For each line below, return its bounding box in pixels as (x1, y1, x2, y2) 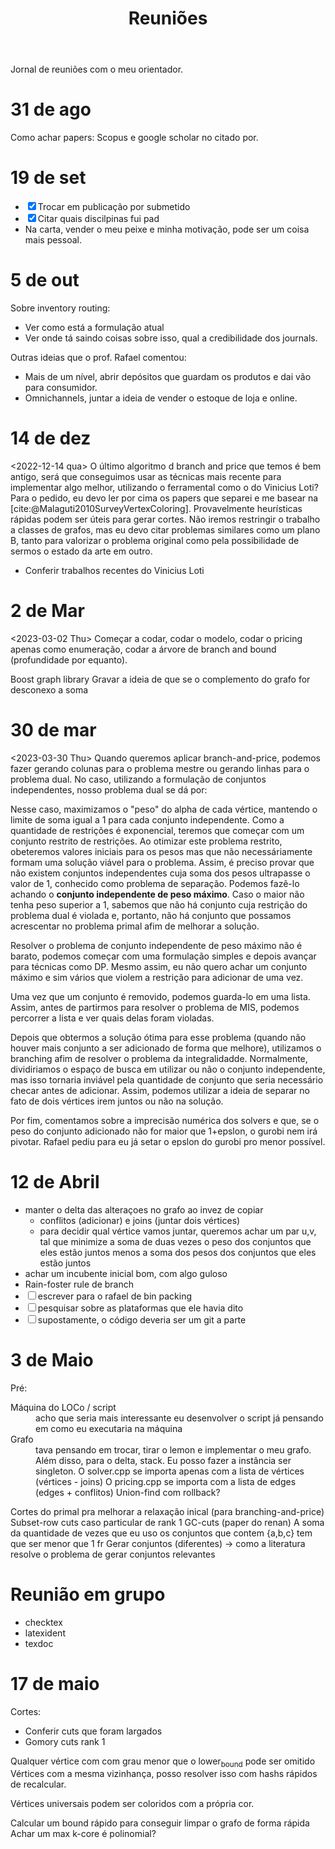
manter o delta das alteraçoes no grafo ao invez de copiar (24, 1203, 264, 1216)
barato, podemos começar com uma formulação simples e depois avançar (10, 950, 317, 962)
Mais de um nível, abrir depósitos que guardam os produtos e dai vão (24, 371, 312, 382)
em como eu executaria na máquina (35, 1422, 183, 1434)
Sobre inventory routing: (10, 302, 111, 314)
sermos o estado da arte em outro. (10, 545, 153, 557)
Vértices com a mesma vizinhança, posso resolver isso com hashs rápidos (10, 1768, 318, 1780)
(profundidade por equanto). (10, 653, 128, 666)
